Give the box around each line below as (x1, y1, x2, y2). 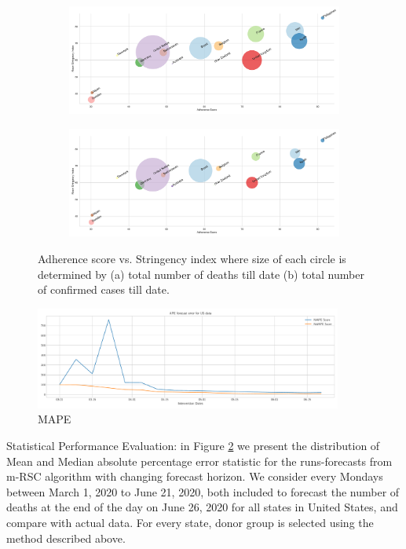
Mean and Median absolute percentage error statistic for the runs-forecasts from (6, 452, 393, 469)
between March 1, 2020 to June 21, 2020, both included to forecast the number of (6, 483, 400, 500)
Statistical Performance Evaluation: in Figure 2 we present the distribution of (6, 437, 380, 453)
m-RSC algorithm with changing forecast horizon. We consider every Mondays (6, 468, 383, 485)
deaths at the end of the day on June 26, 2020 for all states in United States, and (6, 499, 398, 515)
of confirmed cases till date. (38, 281, 170, 298)
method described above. (6, 529, 126, 546)
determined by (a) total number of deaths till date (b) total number (38, 265, 364, 282)
